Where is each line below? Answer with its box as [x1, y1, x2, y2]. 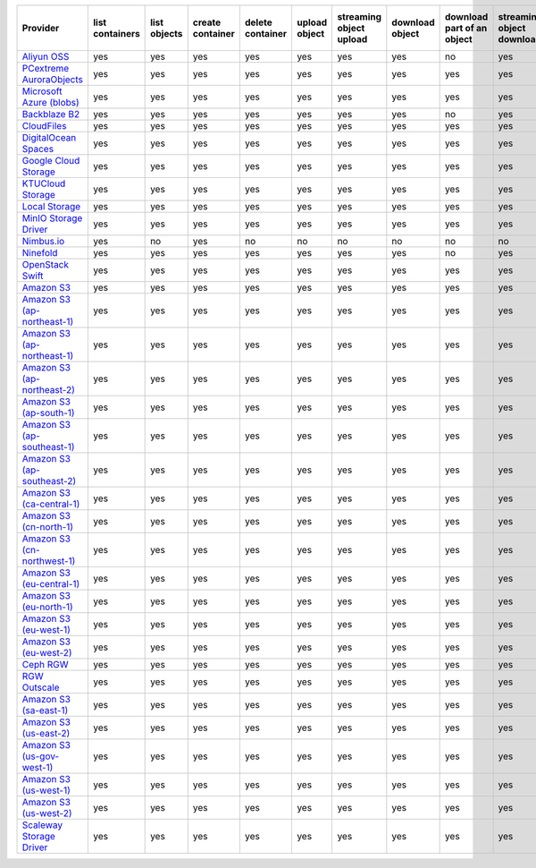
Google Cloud [21, 155, 80, 166]
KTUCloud [21, 177, 66, 190]
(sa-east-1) [21, 704, 69, 716]
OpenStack [21, 259, 70, 270]
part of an [444, 22, 488, 34]
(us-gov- [21, 750, 60, 762]
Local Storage [21, 200, 81, 212]
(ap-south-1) [21, 407, 75, 419]
